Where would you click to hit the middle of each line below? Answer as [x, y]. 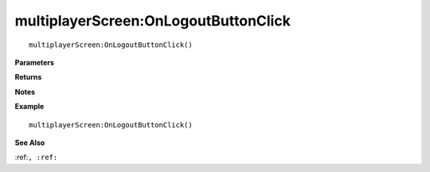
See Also [30, 143]
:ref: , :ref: [36, 157]
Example [29, 107]
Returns [28, 77]
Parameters [35, 62]
